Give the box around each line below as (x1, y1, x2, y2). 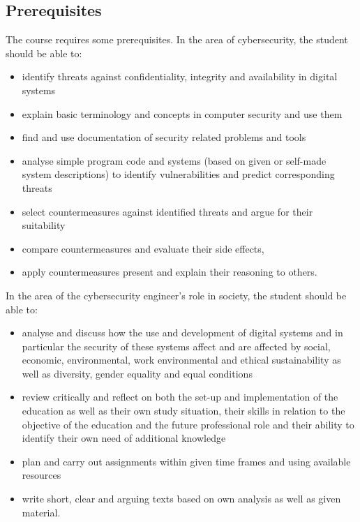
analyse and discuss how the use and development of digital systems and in (22, 325, 343, 340)
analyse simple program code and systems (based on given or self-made (22, 153, 327, 167)
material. (22, 505, 61, 519)
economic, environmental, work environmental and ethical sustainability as (22, 352, 341, 367)
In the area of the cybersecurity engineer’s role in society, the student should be (6, 288, 347, 302)
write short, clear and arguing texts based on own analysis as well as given (22, 491, 341, 506)
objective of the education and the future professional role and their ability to (22, 417, 354, 431)
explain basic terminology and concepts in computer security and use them (22, 106, 343, 121)
